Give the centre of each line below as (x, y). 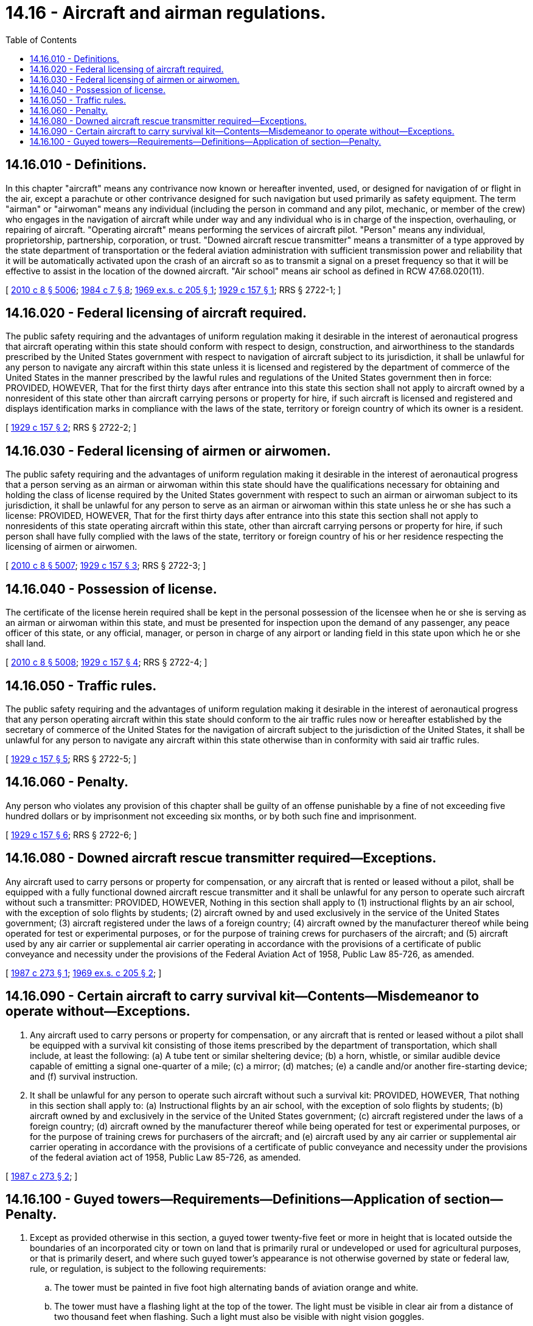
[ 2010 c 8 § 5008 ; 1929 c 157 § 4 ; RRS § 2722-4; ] (106, 662)
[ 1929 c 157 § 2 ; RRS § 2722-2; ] (71, 428)
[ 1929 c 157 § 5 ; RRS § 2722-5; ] (71, 758)
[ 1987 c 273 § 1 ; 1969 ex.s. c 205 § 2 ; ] (84, 973)
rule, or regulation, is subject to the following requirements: (148, 1269)
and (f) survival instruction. (84, 1076)
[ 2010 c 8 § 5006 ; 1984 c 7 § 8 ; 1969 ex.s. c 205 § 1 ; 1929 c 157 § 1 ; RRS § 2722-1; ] (173, 290)
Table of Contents (41, 40)
